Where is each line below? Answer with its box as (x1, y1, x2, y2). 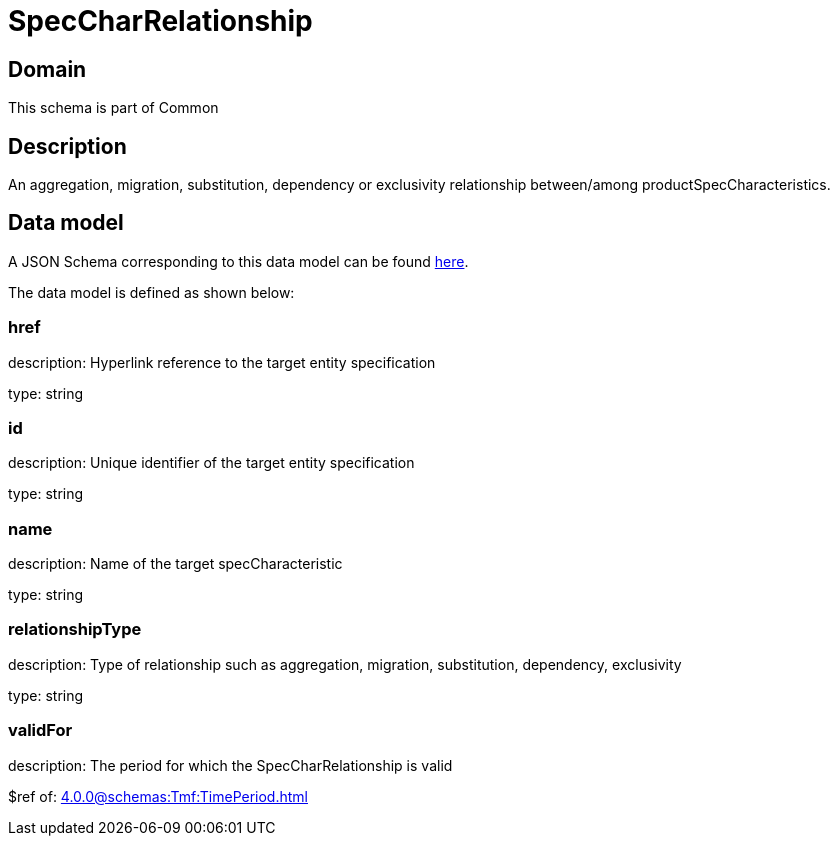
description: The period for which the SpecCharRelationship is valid (8, 756, 453, 774)
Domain (8, 56, 87, 82)
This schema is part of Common (8, 99, 219, 117)
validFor (8, 720, 73, 741)
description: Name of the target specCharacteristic (8, 555, 343, 573)
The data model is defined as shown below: (8, 283, 295, 301)
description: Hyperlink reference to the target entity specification (8, 353, 436, 371)
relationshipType (8, 619, 142, 640)
